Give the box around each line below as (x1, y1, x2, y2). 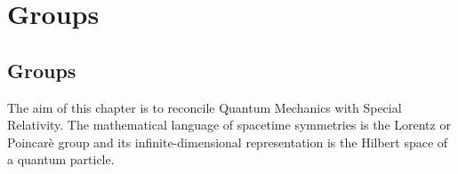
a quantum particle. (7, 150, 115, 169)
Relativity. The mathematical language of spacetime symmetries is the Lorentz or (7, 115, 451, 134)
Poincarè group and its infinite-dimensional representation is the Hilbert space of (7, 132, 448, 151)
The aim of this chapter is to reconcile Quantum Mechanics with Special (7, 98, 402, 116)
